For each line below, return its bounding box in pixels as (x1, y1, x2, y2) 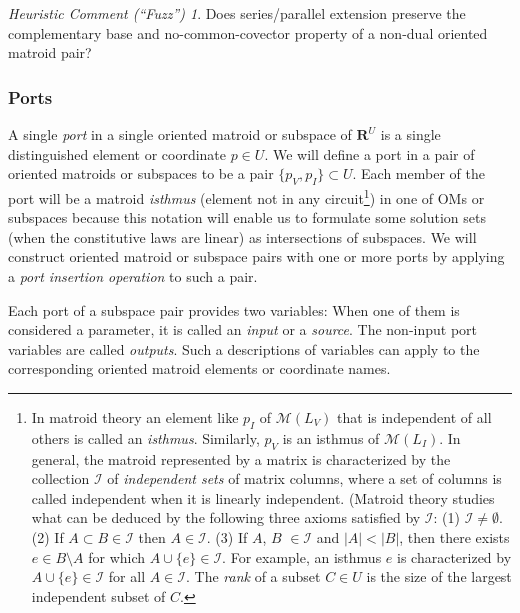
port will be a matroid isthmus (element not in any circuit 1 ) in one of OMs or (8, 184, 485, 208)
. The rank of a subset (186, 566, 321, 587)
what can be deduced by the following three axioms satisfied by (31, 507, 421, 528)
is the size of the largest (366, 566, 512, 587)
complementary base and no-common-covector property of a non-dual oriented (8, 22, 488, 43)
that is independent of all (337, 406, 492, 427)
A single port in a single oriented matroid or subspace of (8, 124, 352, 144)
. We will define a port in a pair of (264, 143, 475, 164)
